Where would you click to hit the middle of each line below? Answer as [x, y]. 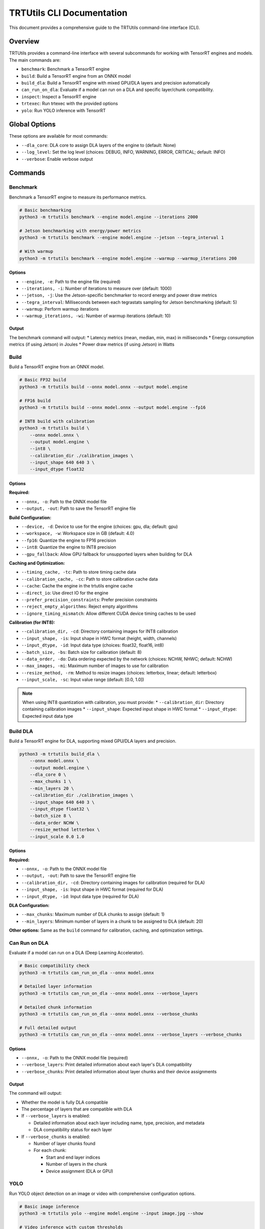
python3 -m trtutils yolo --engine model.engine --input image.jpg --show [111, 1214]
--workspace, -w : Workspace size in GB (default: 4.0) [78, 533]
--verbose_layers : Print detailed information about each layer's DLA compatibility [106, 1065]
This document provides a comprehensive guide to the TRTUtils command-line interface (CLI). [105, 28]
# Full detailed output [48, 1028]
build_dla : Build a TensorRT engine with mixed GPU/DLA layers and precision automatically [116, 83]
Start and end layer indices [73, 1157]
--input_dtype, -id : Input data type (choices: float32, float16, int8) [93, 645]
